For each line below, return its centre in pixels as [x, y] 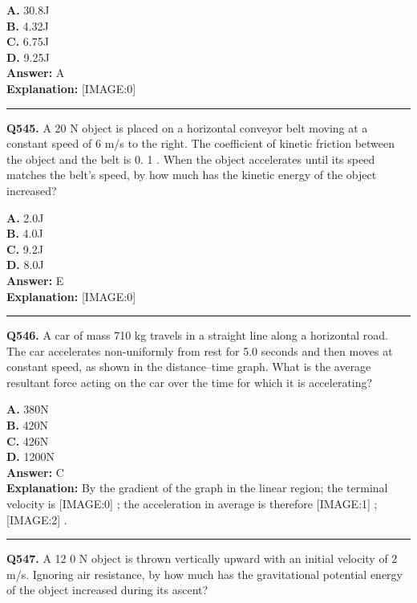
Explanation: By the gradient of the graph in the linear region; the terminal [197, 488]
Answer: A [36, 73]
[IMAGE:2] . [37, 519]
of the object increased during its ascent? [107, 590]
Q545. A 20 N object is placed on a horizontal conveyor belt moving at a [187, 127]
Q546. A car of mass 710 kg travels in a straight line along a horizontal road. [197, 335]
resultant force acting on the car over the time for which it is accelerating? [190, 382]
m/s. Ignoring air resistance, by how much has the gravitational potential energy [205, 574]
